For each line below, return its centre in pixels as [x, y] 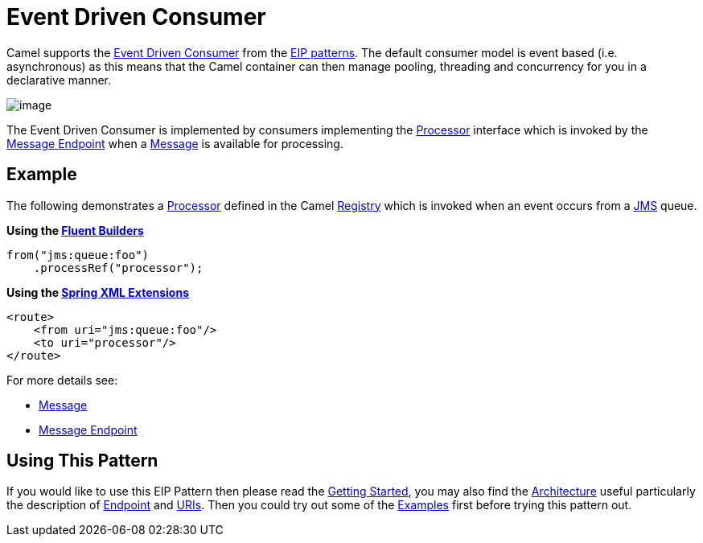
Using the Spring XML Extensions [98, 292]
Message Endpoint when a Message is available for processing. [175, 143]
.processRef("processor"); [118, 267]
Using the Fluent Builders [75, 230]
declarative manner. [59, 80]
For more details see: [62, 380]
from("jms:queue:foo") [78, 255]
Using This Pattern [82, 461]
